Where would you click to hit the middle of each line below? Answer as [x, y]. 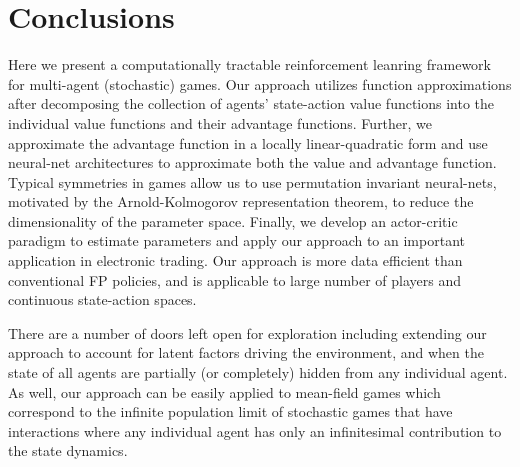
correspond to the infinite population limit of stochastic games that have [230, 411]
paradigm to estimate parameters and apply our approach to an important [236, 240]
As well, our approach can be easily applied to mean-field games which [224, 391]
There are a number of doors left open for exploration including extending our [247, 332]
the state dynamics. [68, 450]
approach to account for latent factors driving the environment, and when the [246, 352]
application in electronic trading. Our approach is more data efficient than [235, 260]
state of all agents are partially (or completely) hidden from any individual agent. [258, 372]
